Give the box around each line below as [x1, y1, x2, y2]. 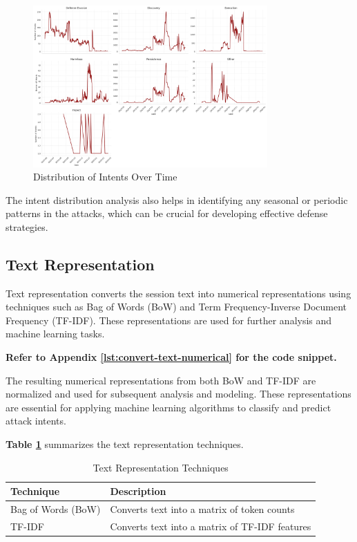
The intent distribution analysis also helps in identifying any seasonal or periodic [6, 192, 348, 207]
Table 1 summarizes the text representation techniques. [6, 437, 244, 451]
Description [110, 484, 166, 498]
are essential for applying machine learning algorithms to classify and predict [6, 400, 331, 414]
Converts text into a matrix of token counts [110, 502, 295, 516]
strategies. [6, 219, 48, 234]
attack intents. [6, 413, 66, 428]
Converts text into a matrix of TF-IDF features [110, 518, 311, 533]
